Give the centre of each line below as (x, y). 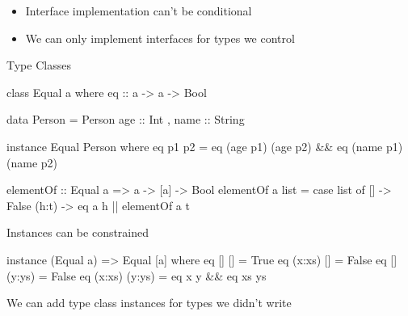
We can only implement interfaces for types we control (160, 38)
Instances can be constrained (78, 232)
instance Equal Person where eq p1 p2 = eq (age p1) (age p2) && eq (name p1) (205, 146)
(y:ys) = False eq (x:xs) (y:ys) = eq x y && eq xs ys (137, 275)
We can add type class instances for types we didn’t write (149, 303)
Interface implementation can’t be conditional (139, 11)
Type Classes (39, 65)
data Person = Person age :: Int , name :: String (126, 119)
